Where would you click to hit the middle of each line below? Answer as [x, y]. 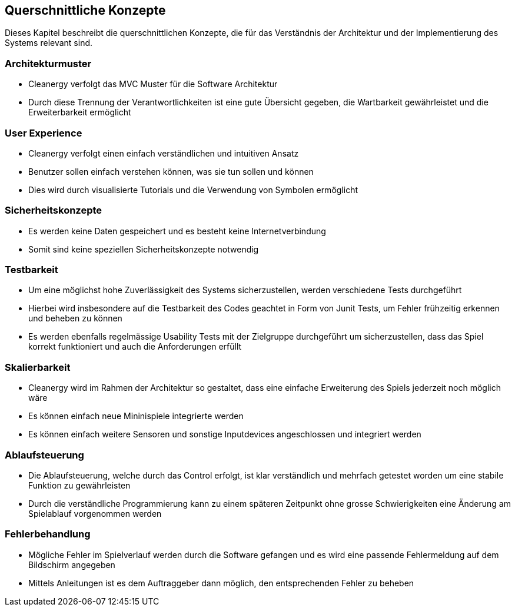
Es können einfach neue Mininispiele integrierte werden [136, 416]
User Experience [44, 133]
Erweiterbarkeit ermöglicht [80, 112]
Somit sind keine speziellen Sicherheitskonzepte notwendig [144, 249]
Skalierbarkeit [38, 367]
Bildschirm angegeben [72, 564]
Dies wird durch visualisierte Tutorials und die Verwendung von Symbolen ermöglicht [193, 190]
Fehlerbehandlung [48, 534]
